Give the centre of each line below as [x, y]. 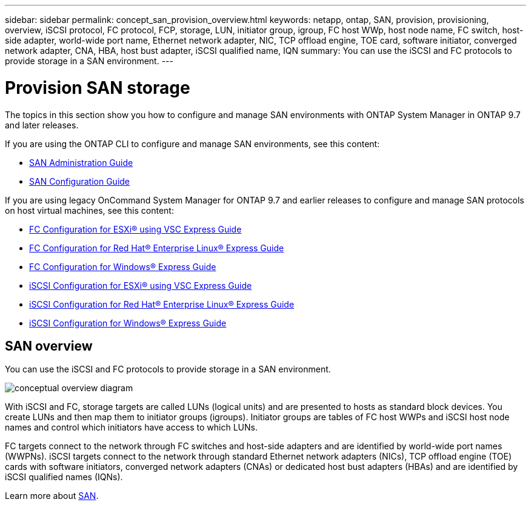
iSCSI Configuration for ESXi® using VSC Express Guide [141, 285]
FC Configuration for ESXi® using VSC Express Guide [135, 229]
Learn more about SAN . [52, 496]
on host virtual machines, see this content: [89, 210]
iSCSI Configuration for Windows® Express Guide [128, 323]
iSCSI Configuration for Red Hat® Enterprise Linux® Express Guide [162, 304]
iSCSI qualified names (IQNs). [64, 477]
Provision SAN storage [98, 87]
